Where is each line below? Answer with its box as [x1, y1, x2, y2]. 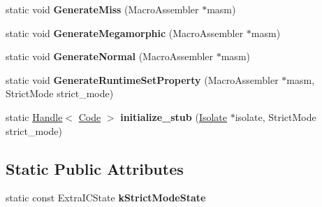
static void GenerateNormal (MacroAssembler [6, 49, 214, 64]
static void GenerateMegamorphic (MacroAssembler [6, 25, 244, 40]
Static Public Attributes [6, 157, 184, 179]
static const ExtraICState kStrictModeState [6, 190, 206, 205]
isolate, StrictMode [235, 109, 316, 124]
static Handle [6, 109, 63, 124]
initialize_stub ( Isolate [120, 109, 228, 124]
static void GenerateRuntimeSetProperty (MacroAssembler [6, 72, 279, 87]
